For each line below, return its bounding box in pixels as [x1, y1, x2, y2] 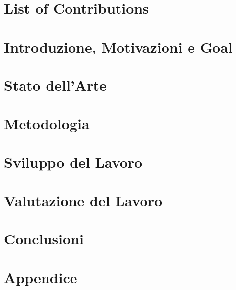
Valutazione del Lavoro [4, 190, 163, 211]
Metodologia [4, 113, 90, 133]
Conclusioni [4, 229, 84, 249]
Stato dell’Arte [4, 75, 107, 95]
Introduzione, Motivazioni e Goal [4, 36, 233, 56]
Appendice [4, 267, 77, 287]
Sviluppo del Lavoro [4, 152, 142, 172]
